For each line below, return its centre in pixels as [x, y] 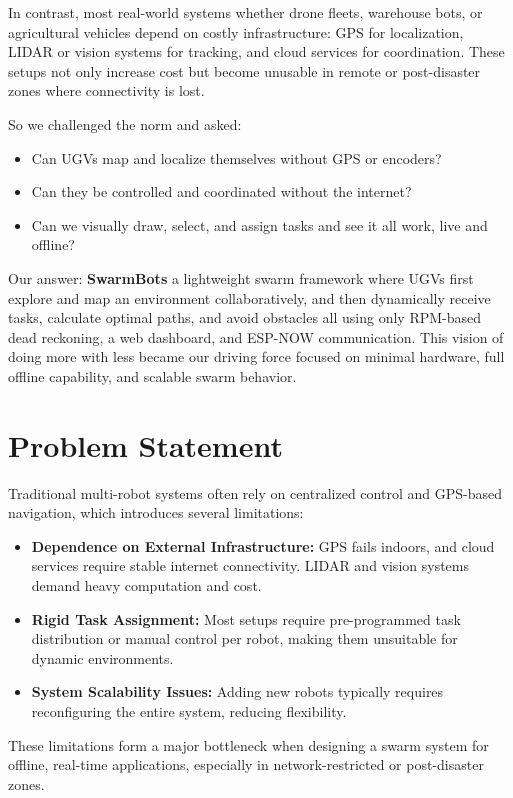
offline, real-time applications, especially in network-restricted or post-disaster [246, 764]
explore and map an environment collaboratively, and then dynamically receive [249, 297]
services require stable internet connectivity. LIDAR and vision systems [250, 565]
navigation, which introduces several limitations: [156, 512]
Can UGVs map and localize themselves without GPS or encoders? [236, 157]
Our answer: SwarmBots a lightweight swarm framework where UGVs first [241, 277]
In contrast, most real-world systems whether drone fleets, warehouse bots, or [245, 12]
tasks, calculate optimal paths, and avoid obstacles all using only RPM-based [245, 317]
